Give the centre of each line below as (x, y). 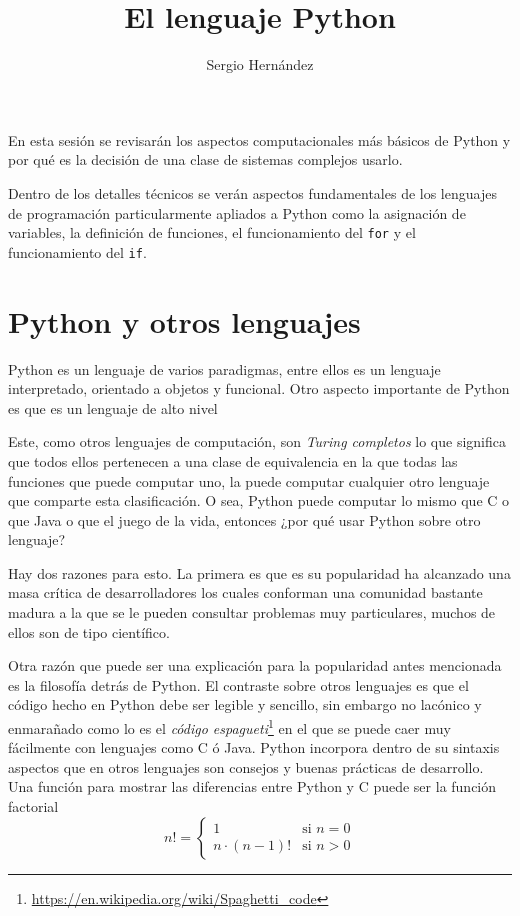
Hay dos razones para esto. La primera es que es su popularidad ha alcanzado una (259, 572)
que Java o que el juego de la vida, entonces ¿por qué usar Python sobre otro (244, 519)
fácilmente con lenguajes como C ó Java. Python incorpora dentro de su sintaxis (254, 747)
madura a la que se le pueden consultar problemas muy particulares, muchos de (252, 612)
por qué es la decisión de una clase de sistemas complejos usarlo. (205, 159)
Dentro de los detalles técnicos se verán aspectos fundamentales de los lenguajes (252, 192)
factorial (33, 806)
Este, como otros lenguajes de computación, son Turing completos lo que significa (257, 441)
